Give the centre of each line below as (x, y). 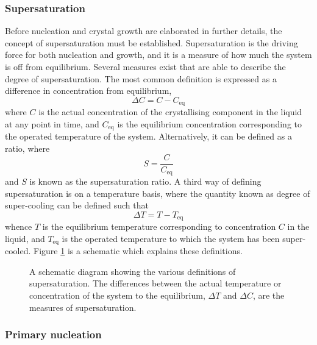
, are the (269, 295)
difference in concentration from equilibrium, (88, 91)
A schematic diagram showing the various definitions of (133, 271)
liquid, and (25, 238)
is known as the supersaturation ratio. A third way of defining (145, 181)
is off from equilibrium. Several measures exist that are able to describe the (145, 66)
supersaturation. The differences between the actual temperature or (155, 283)
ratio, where (27, 148)
